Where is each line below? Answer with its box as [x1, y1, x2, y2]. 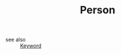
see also [5, 36, 26, 43]
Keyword [20, 42, 42, 49]
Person [79, 3, 116, 17]
